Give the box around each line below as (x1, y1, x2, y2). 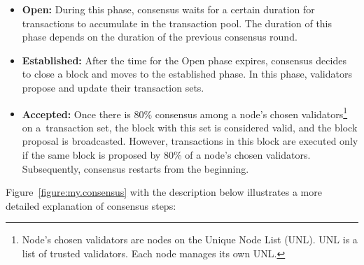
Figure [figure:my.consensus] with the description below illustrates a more (6, 185, 322, 199)
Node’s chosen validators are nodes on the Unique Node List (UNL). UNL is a (22, 232, 358, 247)
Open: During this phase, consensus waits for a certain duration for (22, 2, 315, 16)
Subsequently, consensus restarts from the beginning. (22, 161, 249, 176)
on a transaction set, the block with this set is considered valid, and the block (22, 120, 358, 134)
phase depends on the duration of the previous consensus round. (22, 29, 297, 44)
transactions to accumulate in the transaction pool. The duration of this (22, 15, 332, 30)
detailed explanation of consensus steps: (6, 198, 176, 213)
